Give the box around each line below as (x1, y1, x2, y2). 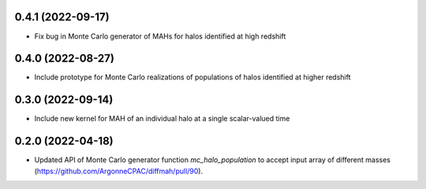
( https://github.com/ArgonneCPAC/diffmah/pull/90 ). (34, 166, 204, 176)
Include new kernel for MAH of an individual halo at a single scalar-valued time (34, 114, 290, 124)
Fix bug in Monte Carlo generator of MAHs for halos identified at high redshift (34, 31, 286, 41)
